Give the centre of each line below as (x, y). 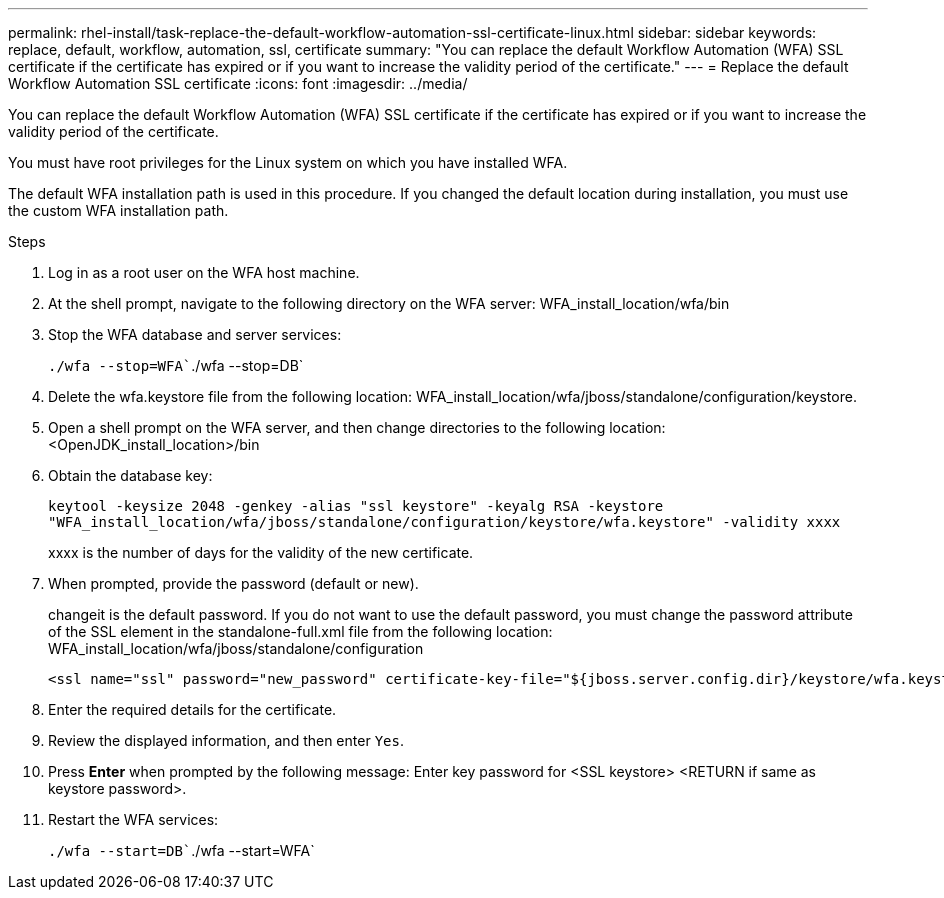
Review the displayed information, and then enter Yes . (226, 740)
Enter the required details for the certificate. (192, 709)
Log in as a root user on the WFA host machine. (204, 272)
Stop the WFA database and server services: (195, 334)
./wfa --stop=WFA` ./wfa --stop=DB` (176, 365)
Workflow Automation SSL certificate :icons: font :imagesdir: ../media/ (238, 83)
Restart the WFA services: (133, 819)
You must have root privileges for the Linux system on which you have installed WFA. (288, 162)
